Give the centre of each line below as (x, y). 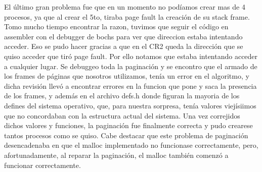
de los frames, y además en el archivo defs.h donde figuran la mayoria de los (122, 96)
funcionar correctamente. (42, 165)
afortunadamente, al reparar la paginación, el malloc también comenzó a (116, 155)
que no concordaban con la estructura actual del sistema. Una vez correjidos (122, 115)
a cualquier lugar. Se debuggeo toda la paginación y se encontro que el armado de (131, 66)
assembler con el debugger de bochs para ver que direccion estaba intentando (123, 36)
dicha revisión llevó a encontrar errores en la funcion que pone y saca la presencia (130, 85)
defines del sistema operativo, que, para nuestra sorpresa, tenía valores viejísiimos (130, 105)
